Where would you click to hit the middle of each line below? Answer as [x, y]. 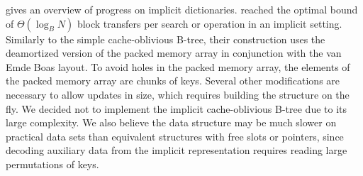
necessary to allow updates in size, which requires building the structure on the [178, 94]
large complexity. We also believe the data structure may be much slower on [171, 122]
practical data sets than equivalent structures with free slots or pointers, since [175, 136]
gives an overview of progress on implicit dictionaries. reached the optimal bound [182, 9]
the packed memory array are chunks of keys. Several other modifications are [173, 81]
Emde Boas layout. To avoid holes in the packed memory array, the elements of [178, 66]
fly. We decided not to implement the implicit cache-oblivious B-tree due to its [177, 108]
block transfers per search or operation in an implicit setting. [210, 23]
